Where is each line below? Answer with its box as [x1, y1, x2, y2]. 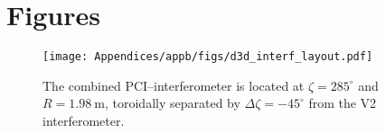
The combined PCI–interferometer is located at [42, 75, 305, 94]
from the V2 [308, 93, 377, 112]
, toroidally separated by [104, 93, 240, 112]
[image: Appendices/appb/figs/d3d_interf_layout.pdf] [42, 50, 373, 64]
